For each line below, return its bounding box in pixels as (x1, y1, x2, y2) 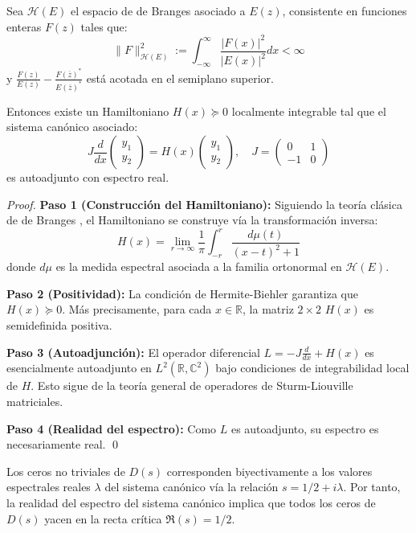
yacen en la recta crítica (44, 510, 162, 527)
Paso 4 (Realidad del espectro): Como (6, 420, 217, 437)
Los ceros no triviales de (6, 462, 125, 479)
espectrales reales (6, 478, 91, 495)
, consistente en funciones (282, 2, 407, 18)
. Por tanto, (343, 478, 401, 495)
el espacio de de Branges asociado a (71, 2, 246, 18)
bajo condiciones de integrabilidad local (215, 359, 410, 376)
